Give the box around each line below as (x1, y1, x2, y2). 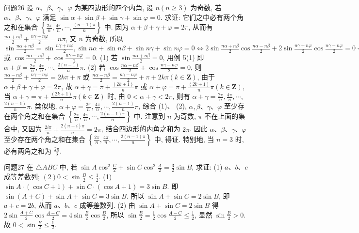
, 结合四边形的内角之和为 (101, 124, 180, 134)
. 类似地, (30, 101, 57, 111)
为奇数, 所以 (85, 33, 124, 44)
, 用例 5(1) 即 (163, 52, 204, 62)
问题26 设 (4, 2, 33, 12)
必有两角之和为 (4, 145, 51, 155)
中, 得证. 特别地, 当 (154, 134, 214, 144)
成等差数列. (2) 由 (79, 200, 135, 210)
